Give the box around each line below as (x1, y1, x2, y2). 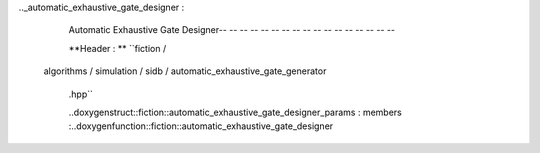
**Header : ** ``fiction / (68, 42, 167, 54)
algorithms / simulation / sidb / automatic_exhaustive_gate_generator (43, 65, 327, 77)
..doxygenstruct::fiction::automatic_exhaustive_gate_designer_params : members (68, 106, 402, 118)
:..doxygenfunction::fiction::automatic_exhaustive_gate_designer (68, 120, 334, 132)
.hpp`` (68, 88, 94, 100)
